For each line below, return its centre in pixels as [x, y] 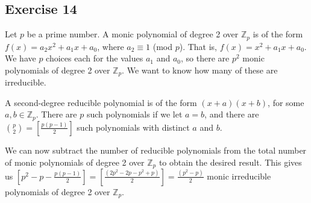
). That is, [198, 46]
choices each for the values [95, 58]
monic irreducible [239, 176]
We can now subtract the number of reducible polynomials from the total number [156, 150]
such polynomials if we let [134, 114]
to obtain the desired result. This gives [230, 162]
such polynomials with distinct [133, 127]
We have [20, 58]
